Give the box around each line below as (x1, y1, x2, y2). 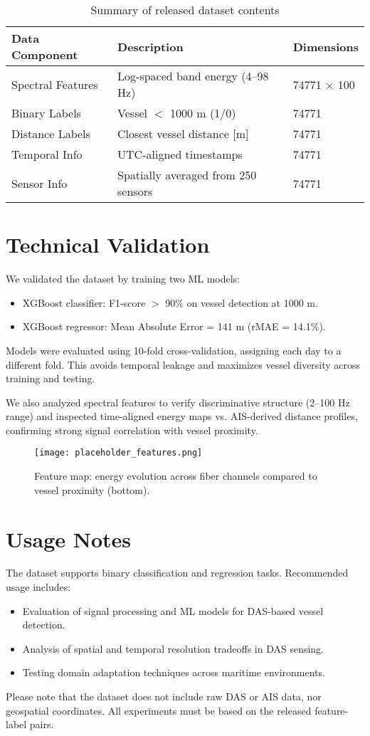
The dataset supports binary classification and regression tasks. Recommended (6, 565, 349, 580)
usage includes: (6, 579, 71, 594)
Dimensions (292, 38, 359, 55)
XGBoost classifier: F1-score (22, 295, 146, 310)
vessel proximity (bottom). (34, 482, 150, 497)
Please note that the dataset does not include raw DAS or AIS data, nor (6, 689, 322, 703)
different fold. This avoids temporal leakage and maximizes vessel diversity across (6, 357, 361, 372)
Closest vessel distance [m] (117, 125, 249, 142)
